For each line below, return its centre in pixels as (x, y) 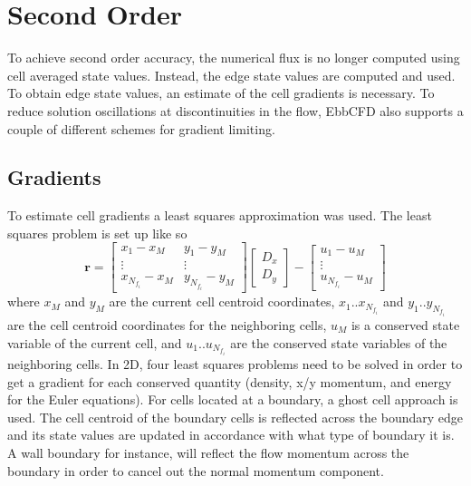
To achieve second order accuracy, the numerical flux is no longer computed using (234, 58)
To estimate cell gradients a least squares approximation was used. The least (220, 215)
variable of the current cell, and (95, 342)
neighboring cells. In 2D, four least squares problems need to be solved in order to (235, 364)
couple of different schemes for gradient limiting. (141, 128)
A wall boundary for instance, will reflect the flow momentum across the (208, 452)
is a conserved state (405, 324)
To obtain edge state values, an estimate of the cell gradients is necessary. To (221, 93)
